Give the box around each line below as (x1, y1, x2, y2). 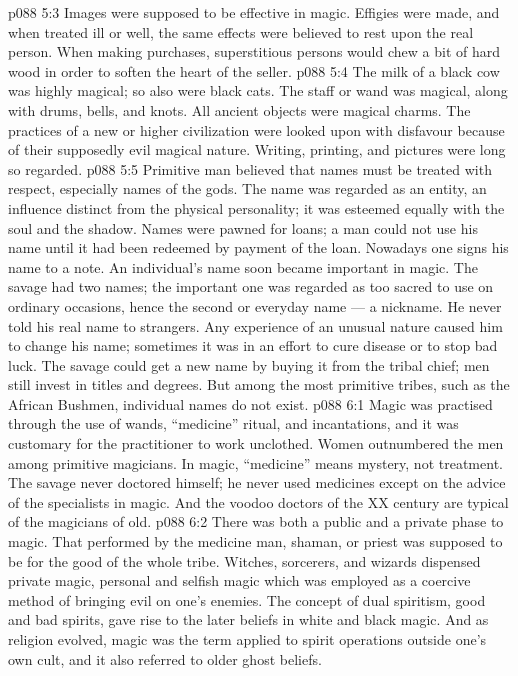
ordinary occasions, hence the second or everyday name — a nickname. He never (8, 295, 502, 316)
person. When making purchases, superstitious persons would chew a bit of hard (8, 41, 500, 62)
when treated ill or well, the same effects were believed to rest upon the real (8, 21, 474, 42)
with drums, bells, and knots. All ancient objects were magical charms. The (8, 99, 471, 120)
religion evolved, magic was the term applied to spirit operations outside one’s (8, 629, 487, 649)
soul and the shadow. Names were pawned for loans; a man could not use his (8, 217, 478, 238)
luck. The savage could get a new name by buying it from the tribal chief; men (8, 354, 490, 375)
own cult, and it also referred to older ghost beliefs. (8, 648, 322, 669)
